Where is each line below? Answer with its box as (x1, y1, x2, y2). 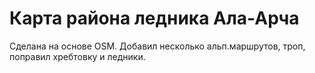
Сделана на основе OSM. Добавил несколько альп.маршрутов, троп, (9, 40, 306, 52)
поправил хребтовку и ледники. (9, 50, 146, 62)
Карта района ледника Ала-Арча (9, 7, 300, 30)
